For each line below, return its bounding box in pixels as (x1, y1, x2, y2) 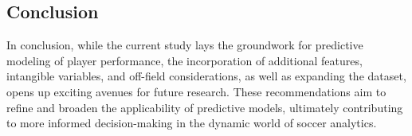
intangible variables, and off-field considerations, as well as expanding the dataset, (6, 68, 406, 84)
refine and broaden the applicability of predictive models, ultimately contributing (6, 99, 403, 115)
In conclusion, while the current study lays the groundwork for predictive (6, 37, 363, 53)
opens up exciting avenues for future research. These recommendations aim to (6, 83, 386, 99)
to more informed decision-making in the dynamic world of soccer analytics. (6, 115, 377, 131)
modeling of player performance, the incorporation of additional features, (6, 52, 363, 68)
